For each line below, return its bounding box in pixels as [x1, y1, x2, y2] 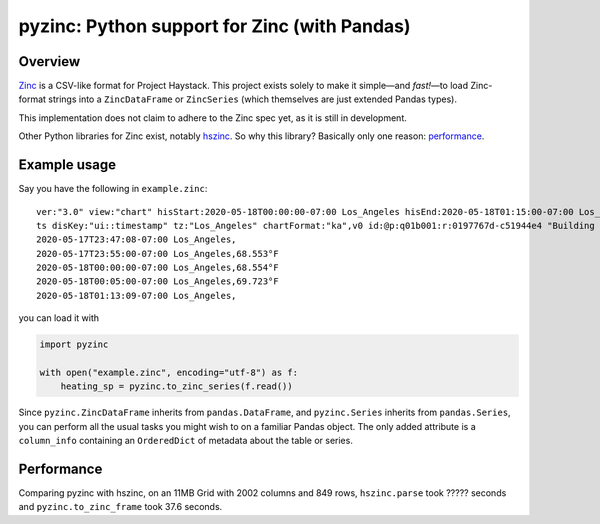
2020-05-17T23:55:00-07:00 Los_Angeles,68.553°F [36, 248, 279, 259]
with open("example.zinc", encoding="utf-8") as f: [39, 367, 299, 379]
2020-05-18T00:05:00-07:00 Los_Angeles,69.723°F [36, 276, 279, 287]
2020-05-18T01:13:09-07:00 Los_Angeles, [36, 290, 237, 301]
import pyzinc [39, 339, 109, 350]
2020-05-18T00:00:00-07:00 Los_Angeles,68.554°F [36, 262, 279, 274]
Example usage [18, 156, 117, 174]
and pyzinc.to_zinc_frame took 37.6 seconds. [18, 501, 223, 513]
